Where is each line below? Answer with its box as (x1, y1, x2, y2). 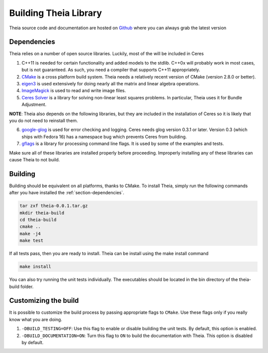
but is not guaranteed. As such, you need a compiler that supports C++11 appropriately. (21, 67, 201, 73)
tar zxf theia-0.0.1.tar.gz (19, 203, 88, 209)
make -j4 (19, 231, 41, 236)
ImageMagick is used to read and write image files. (21, 87, 126, 94)
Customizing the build (9, 296, 79, 305)
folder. (20, 283, 34, 289)
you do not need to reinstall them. (9, 117, 78, 124)
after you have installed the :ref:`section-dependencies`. (9, 190, 125, 196)
